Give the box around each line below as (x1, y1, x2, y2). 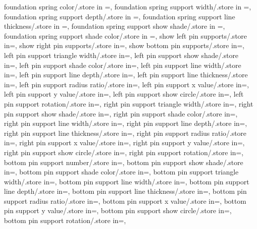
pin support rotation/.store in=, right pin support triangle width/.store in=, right (4, 98, 254, 109)
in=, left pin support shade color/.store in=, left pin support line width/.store (4, 59, 241, 70)
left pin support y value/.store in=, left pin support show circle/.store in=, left (4, 89, 244, 99)
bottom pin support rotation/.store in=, (4, 215, 126, 226)
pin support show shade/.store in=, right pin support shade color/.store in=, (4, 108, 238, 118)
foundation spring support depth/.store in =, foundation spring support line (4, 11, 235, 21)
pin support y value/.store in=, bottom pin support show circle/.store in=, (4, 205, 232, 216)
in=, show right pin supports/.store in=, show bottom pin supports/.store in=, (4, 40, 245, 51)
